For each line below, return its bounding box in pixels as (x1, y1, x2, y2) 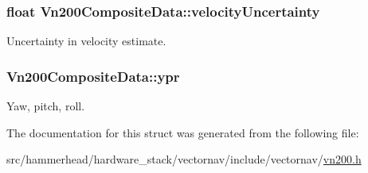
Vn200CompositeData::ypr (6, 66, 180, 86)
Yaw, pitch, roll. (6, 98, 85, 114)
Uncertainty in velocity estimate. (6, 33, 166, 49)
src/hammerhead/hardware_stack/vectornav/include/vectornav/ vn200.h (6, 151, 362, 167)
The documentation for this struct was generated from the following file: (6, 124, 359, 140)
